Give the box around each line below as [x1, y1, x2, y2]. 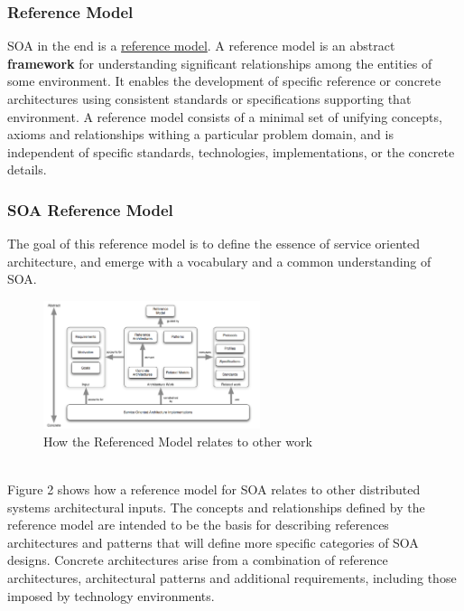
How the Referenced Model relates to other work [43, 431, 312, 450]
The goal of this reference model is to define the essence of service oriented [7, 234, 421, 253]
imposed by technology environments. [7, 586, 215, 605]
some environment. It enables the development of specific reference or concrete [7, 71, 441, 90]
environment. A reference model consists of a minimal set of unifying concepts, [7, 107, 442, 126]
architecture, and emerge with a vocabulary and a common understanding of [7, 251, 432, 270]
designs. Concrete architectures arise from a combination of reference [7, 550, 388, 569]
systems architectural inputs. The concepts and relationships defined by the [7, 497, 425, 516]
